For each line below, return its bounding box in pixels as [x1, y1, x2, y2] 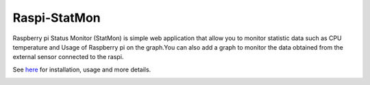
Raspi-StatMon [12, 10, 101, 25]
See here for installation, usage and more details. [12, 65, 151, 73]
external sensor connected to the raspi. [12, 53, 124, 61]
